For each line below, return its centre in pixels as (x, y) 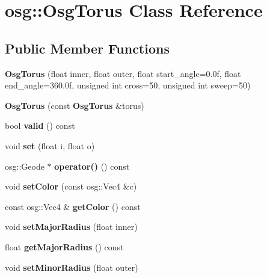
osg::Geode (25, 166)
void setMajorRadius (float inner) (71, 227)
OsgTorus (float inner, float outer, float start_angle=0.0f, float (123, 73)
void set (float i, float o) (50, 145)
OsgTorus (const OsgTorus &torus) (75, 105)
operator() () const (92, 166)
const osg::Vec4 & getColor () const (73, 206)
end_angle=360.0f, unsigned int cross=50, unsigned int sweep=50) (128, 85)
